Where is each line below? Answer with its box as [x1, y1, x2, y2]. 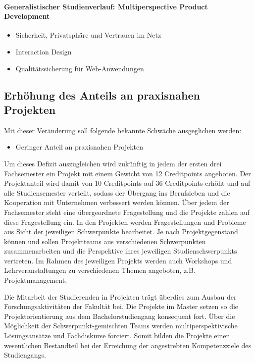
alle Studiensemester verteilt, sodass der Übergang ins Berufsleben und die [4, 187, 230, 198]
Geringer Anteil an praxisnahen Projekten [15, 142, 144, 152]
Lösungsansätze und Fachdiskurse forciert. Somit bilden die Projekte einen [4, 330, 230, 341]
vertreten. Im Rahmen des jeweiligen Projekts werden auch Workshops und [4, 255, 232, 265]
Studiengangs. [4, 350, 46, 360]
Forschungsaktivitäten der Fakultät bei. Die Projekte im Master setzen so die [4, 301, 239, 311]
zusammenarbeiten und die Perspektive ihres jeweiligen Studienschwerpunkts [4, 246, 237, 256]
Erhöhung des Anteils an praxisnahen [4, 87, 200, 103]
